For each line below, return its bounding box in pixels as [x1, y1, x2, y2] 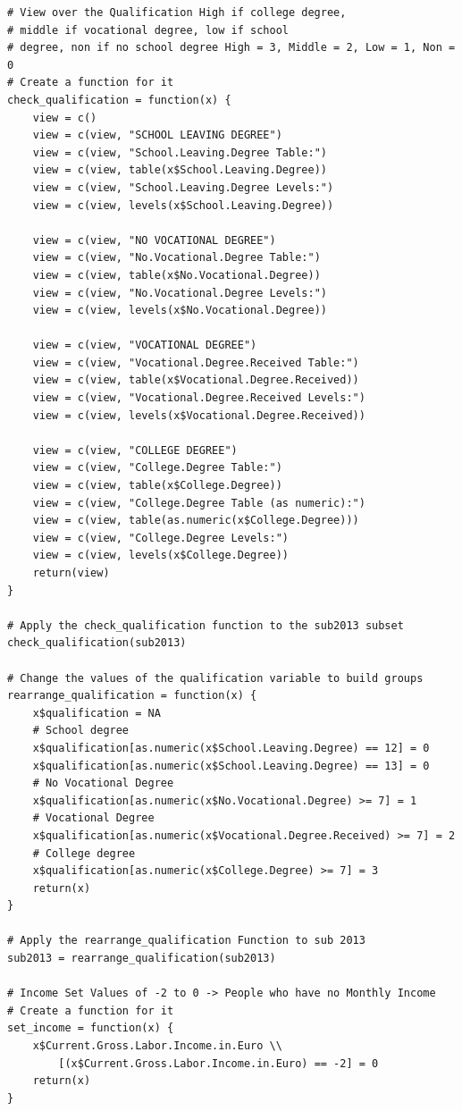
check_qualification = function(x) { [7, 93, 231, 106]
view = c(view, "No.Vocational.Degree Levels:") [32, 286, 327, 299]
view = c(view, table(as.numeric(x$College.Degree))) [32, 514, 359, 527]
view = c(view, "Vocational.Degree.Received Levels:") [32, 391, 365, 405]
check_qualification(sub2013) [7, 636, 187, 650]
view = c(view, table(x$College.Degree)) [32, 479, 282, 492]
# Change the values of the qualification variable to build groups [7, 671, 424, 685]
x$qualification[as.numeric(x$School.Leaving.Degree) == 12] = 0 [32, 741, 430, 754]
